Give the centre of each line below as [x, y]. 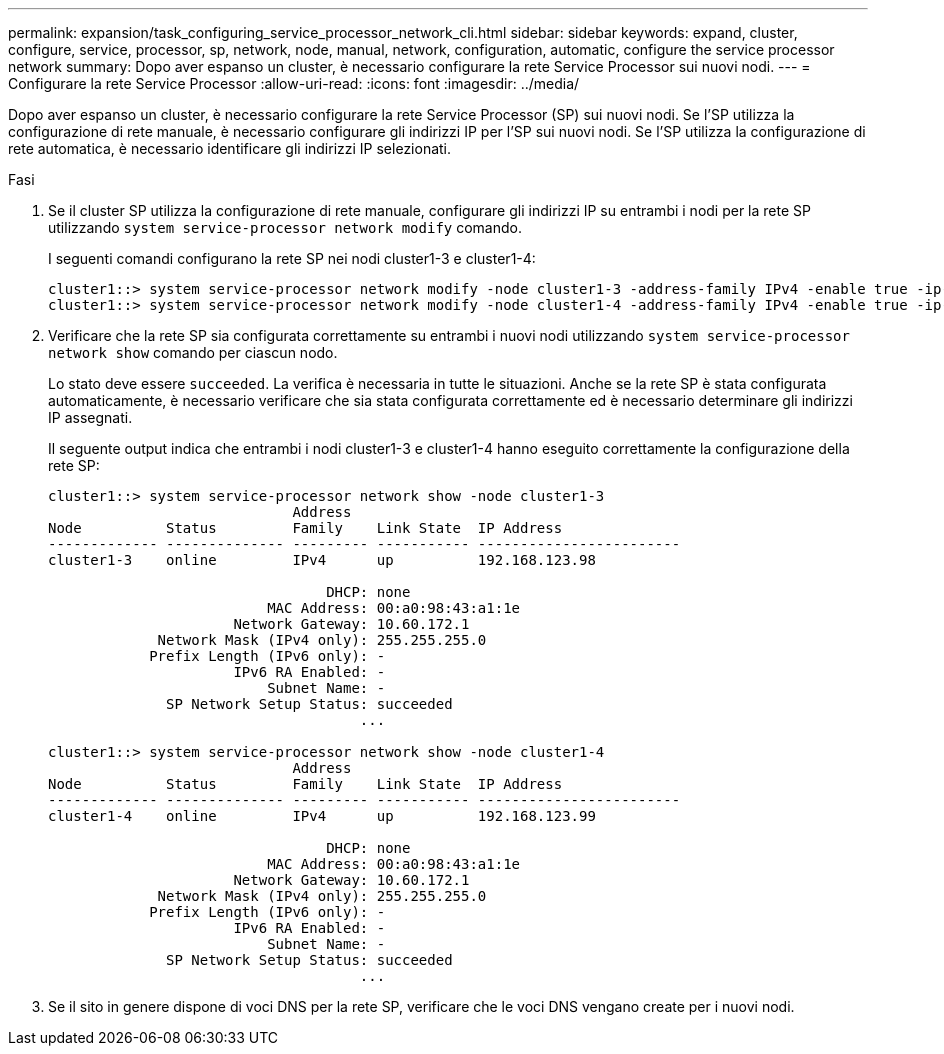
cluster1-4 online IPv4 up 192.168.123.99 [322, 816]
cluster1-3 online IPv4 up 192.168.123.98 [322, 560]
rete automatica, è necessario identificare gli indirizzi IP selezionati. [230, 148]
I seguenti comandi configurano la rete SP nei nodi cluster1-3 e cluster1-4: [292, 258]
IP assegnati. [90, 417]
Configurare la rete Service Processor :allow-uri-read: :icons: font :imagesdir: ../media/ [294, 83]
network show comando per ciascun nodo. [193, 352]
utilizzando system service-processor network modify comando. [285, 227]
